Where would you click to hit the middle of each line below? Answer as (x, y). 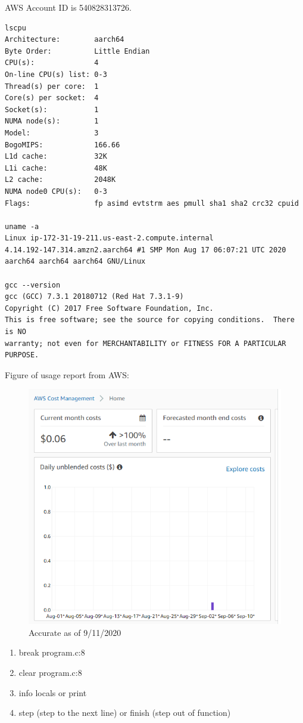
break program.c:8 (52, 652)
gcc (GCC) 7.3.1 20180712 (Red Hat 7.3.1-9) (94, 297)
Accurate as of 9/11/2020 (75, 632)
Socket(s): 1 (52, 109)
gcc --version (33, 285)
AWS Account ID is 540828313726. (68, 7)
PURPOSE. (22, 355)
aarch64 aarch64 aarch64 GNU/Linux (75, 262)
